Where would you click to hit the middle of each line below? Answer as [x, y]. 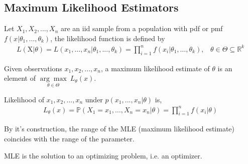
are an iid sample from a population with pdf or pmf [142, 28]
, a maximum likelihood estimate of [155, 68]
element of [20, 78]
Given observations [33, 68]
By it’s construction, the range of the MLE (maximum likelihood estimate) [119, 129]
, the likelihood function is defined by [108, 38]
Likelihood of [24, 99]
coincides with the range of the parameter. [69, 139]
